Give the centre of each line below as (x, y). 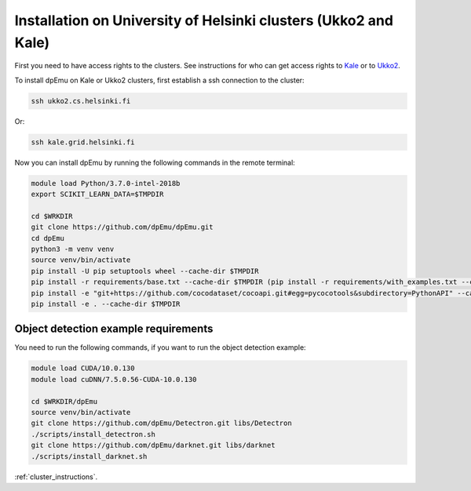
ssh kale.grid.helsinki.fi (83, 142)
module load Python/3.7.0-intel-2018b (106, 183)
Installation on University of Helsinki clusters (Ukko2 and (204, 20)
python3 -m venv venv (73, 249)
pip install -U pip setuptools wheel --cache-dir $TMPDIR (145, 271)
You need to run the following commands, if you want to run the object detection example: (160, 347)
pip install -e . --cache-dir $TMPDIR (106, 304)
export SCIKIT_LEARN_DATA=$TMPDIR (97, 195)
